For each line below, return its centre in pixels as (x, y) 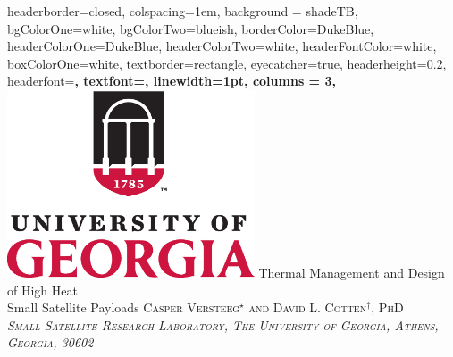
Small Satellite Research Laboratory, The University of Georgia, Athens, (223, 324)
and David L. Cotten (308, 307)
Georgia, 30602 (50, 342)
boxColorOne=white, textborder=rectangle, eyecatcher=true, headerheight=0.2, (227, 63)
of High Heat (42, 290)
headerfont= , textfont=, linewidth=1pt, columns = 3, (172, 81)
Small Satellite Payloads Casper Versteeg (124, 307)
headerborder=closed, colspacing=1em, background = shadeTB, (183, 11)
